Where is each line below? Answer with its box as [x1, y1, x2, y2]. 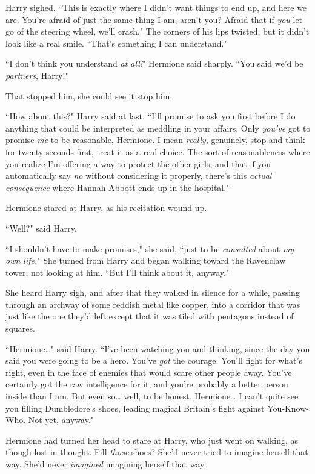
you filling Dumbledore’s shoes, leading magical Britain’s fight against [5, 401, 265, 414]
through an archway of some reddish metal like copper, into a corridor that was [5, 298, 300, 310]
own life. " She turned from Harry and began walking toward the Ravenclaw [5, 254, 286, 267]
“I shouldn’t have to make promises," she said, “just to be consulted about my [5, 242, 294, 255]
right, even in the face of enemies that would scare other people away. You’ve [5, 366, 292, 378]
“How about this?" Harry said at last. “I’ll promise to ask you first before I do [5, 110, 296, 122]
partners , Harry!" [5, 68, 68, 81]
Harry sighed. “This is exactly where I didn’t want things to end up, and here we [5, 1, 307, 13]
